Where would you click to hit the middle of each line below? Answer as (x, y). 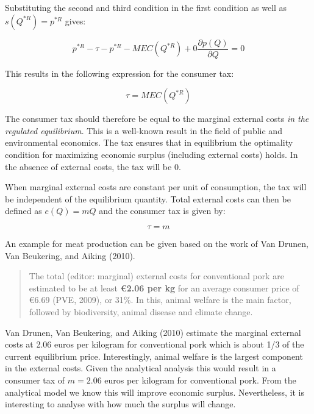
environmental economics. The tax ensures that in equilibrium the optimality (149, 142)
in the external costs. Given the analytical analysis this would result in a (141, 368)
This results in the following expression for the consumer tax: (120, 73)
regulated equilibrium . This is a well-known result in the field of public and (144, 130)
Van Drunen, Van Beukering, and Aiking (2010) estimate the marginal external (153, 332)
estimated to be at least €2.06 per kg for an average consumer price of (164, 287)
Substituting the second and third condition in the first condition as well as (146, 7)
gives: (75, 20)
